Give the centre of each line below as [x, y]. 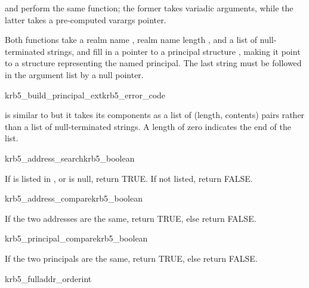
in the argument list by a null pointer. [74, 74]
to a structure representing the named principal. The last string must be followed [153, 63]
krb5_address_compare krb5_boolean [74, 198]
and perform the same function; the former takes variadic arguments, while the [149, 8]
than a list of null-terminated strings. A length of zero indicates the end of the [148, 126]
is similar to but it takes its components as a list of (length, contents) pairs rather [155, 115]
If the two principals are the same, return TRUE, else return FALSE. [131, 258]
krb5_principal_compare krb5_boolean [76, 238]
